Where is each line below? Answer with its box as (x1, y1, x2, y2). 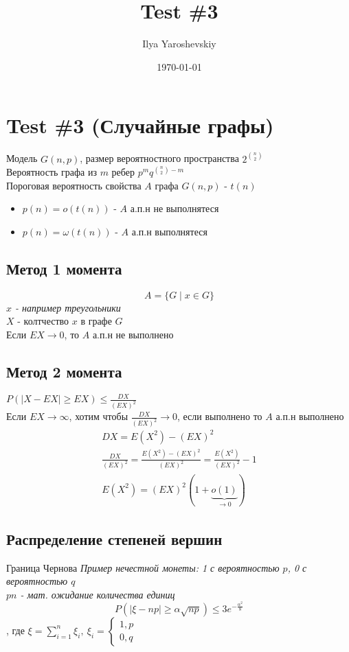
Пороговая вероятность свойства (6, 178, 142, 192)
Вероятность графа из (6, 165, 97, 179)
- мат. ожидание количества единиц (20, 587, 175, 601)
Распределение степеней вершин (6, 528, 223, 549)
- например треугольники (15, 300, 121, 314)
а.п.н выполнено (275, 409, 344, 423)
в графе (80, 314, 112, 328)
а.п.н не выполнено (92, 327, 174, 342)
